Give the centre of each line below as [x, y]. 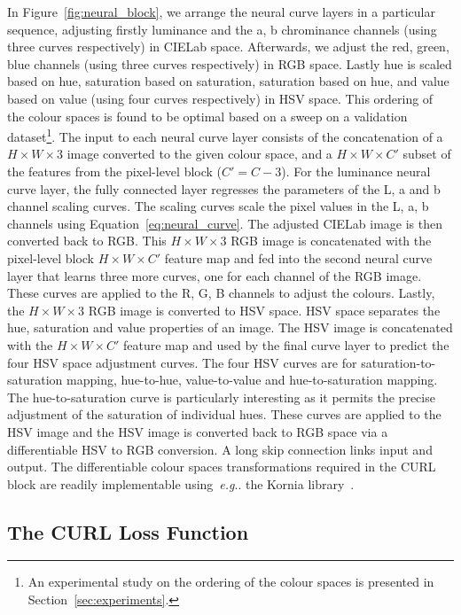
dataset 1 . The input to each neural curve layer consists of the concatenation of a [225, 135]
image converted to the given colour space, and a [199, 154]
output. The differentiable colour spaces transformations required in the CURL [222, 467]
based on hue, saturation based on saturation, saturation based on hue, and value [228, 81]
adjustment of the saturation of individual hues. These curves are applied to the [224, 414]
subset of [427, 154]
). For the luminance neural [356, 171]
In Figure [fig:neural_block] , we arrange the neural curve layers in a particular [221, 12]
